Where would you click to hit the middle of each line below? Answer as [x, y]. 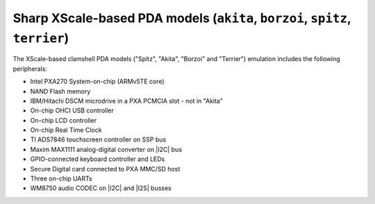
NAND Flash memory [60, 91]
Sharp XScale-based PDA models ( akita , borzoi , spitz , [182, 18]
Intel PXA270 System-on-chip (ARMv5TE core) [97, 82]
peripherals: [30, 69]
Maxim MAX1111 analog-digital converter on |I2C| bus [106, 149]
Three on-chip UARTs [61, 179]
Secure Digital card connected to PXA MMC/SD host [105, 169]
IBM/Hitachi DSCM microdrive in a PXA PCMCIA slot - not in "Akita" [127, 101]
